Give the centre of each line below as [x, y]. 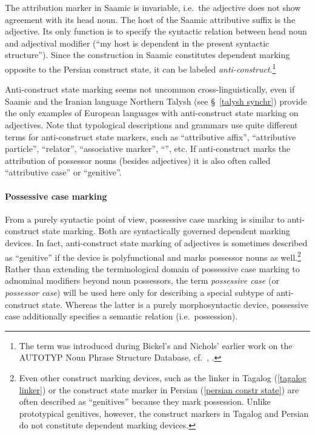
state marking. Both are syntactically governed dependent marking [166, 231]
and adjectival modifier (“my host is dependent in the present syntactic [137, 43]
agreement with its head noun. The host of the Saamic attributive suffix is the [150, 19]
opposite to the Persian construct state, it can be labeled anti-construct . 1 [141, 68]
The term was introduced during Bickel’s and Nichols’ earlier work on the [156, 345]
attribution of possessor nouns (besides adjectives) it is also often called [138, 160]
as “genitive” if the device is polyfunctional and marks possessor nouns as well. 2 [153, 256]
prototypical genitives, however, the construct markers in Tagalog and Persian [164, 413]
